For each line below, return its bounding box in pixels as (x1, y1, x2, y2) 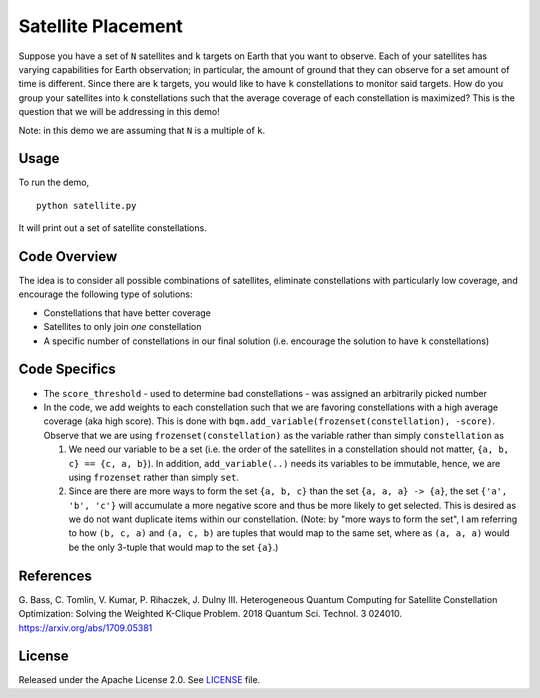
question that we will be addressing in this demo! (18, 106, 220, 118)
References (18, 567, 92, 584)
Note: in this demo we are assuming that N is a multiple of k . (18, 124, 265, 136)
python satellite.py (36, 200, 137, 211)
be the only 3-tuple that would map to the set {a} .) (68, 541, 279, 553)
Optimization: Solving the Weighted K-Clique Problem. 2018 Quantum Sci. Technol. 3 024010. (18, 608, 402, 620)
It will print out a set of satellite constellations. (18, 222, 207, 234)
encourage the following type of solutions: (18, 288, 194, 300)
